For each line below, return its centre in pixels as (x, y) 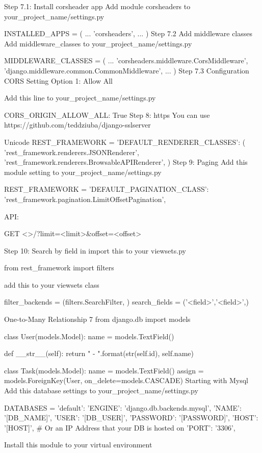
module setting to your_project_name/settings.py (83, 172)
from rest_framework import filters (59, 268)
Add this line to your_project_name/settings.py (80, 98)
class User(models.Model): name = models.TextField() (89, 336)
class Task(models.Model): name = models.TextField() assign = (104, 370)
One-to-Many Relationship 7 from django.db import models (97, 319)
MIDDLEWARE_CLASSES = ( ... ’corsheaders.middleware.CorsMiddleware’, (126, 60)
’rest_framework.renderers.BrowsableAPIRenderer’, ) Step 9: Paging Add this (126, 162)
